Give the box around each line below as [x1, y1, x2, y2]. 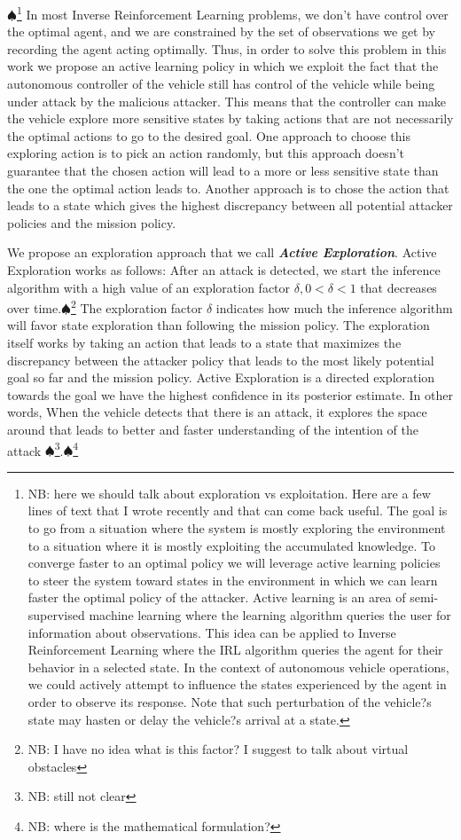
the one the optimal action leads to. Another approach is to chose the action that [7, 178, 449, 197]
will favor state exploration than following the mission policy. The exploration [7, 316, 430, 334]
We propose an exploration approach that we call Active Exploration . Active [7, 243, 437, 262]
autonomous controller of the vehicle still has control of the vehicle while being [7, 75, 435, 93]
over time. [7, 298, 62, 317]
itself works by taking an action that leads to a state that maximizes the [7, 334, 402, 351]
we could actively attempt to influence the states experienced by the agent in [27, 675, 447, 694]
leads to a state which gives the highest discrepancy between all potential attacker [7, 196, 453, 215]
